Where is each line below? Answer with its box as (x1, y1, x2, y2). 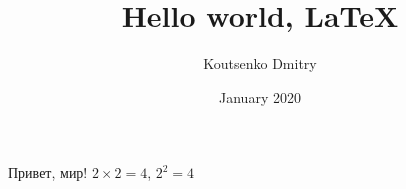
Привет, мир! (8, 162, 88, 183)
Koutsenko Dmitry (203, 53, 317, 74)
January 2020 (219, 86, 301, 107)
